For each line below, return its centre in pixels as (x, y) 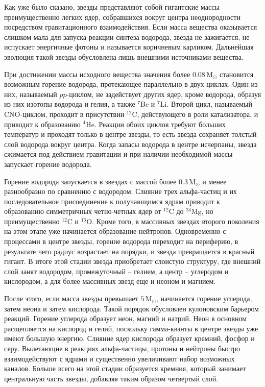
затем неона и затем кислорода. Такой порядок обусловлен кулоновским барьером (131, 308)
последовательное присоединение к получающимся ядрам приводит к (112, 201)
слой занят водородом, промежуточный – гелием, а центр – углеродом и (116, 271)
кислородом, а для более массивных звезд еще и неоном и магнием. (110, 281)
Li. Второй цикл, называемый (206, 104)
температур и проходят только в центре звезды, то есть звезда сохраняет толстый (130, 134)
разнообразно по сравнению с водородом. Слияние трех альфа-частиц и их (121, 191)
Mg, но (202, 211)
